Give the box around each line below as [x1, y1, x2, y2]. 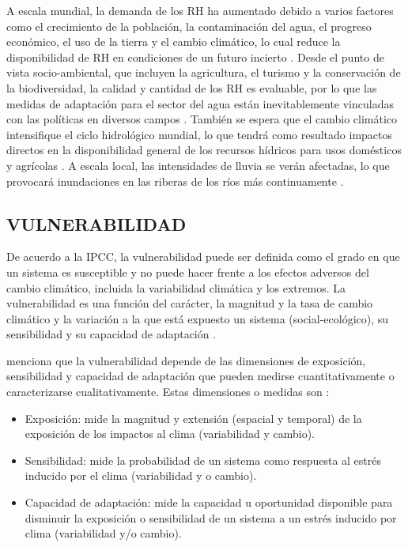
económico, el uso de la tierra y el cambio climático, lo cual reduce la [6, 33, 341, 50]
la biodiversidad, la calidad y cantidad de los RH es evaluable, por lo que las [6, 79, 377, 96]
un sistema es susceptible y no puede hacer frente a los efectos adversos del [6, 263, 369, 280]
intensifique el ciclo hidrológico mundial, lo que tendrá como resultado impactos [6, 126, 393, 142]
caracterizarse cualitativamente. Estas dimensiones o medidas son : [6, 383, 330, 400]
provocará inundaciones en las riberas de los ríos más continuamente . [6, 172, 344, 189]
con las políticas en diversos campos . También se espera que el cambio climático [6, 111, 398, 127]
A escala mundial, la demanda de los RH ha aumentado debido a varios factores [6, 2, 394, 18]
